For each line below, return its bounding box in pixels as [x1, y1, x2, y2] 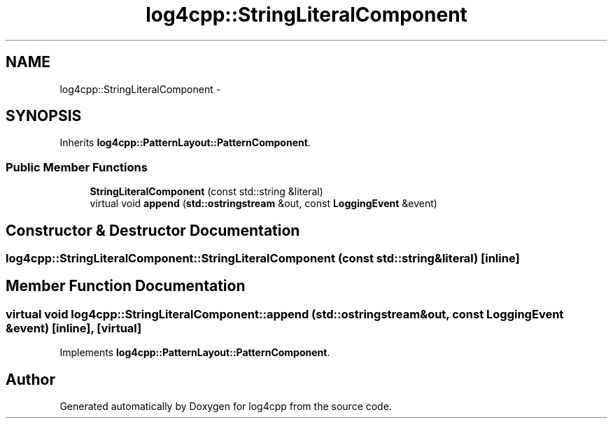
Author [6, 370, 55, 388]
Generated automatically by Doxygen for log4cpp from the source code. [59, 400, 392, 413]
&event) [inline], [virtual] [6, 320, 142, 335]
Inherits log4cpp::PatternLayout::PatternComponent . [59, 136, 311, 149]
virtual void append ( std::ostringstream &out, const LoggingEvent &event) [90, 197, 437, 210]
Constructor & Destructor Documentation [6, 221, 300, 239]
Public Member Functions [6, 160, 148, 174]
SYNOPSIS [6, 107, 82, 125]
